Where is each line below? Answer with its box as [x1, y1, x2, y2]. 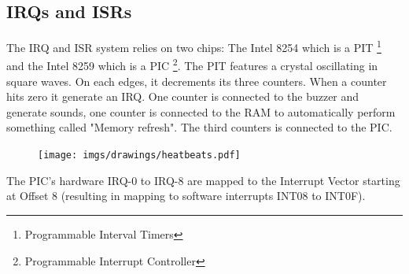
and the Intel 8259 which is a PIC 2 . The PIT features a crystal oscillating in [6, 55, 378, 74]
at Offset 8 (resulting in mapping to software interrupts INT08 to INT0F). [6, 187, 366, 204]
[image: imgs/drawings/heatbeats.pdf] [38, 150, 241, 161]
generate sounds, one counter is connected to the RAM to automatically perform [6, 103, 396, 120]
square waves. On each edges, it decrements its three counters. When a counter [6, 72, 387, 89]
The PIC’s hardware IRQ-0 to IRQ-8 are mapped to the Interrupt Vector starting [6, 172, 400, 188]
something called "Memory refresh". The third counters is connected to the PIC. [6, 119, 392, 135]
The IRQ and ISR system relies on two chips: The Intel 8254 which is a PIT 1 [6, 37, 381, 55]
